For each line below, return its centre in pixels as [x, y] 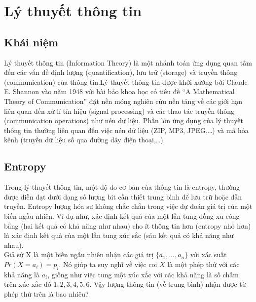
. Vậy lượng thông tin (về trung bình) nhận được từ [168, 284]
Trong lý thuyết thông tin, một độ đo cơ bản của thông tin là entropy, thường [122, 187]
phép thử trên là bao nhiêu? [46, 293]
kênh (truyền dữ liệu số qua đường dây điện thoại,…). [85, 140]
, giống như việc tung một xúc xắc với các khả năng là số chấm [143, 274]
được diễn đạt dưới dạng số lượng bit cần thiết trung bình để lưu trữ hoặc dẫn [123, 196]
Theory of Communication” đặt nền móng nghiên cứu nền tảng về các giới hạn [123, 101]
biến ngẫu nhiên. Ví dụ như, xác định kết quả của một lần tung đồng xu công [122, 216]
